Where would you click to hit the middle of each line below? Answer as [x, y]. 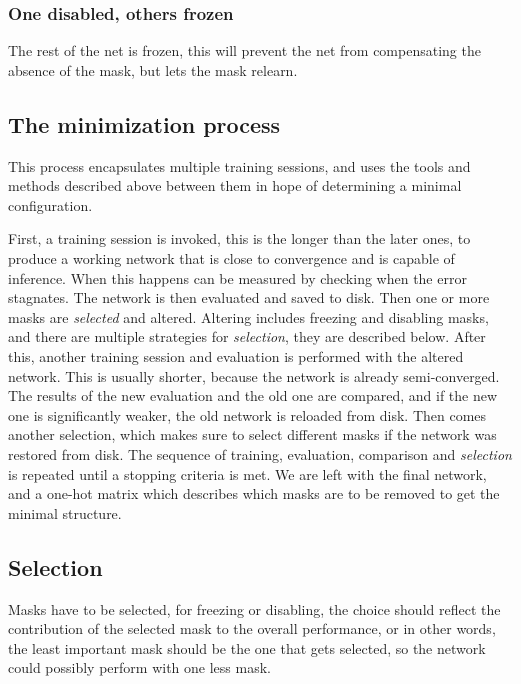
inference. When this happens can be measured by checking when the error [237, 277]
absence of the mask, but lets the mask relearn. [153, 69]
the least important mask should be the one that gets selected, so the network [247, 647]
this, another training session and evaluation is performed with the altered [236, 355]
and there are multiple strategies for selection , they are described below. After [247, 336]
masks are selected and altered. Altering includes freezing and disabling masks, [248, 316]
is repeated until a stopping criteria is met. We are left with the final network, [247, 473]
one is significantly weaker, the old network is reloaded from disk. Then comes [247, 414]
